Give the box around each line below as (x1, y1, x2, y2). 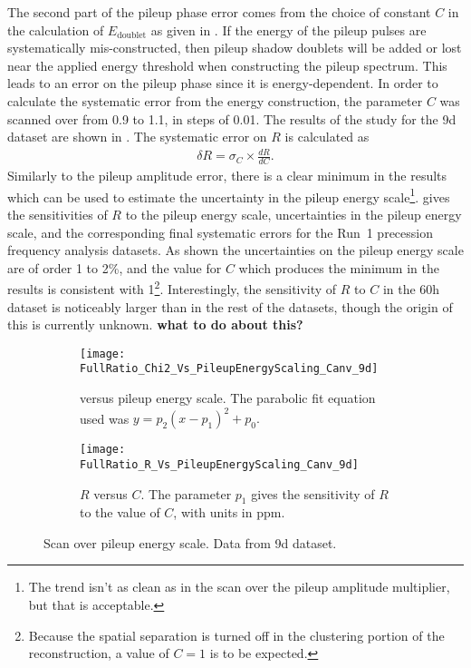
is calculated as (284, 127, 370, 146)
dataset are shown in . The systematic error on (7, 127, 267, 146)
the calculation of (7, 20, 104, 39)
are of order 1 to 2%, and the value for (7, 258, 222, 277)
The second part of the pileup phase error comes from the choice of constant (7, 3, 431, 21)
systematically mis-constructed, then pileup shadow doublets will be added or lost (7, 38, 462, 57)
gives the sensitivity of (251, 484, 375, 503)
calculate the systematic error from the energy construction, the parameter (7, 91, 423, 110)
